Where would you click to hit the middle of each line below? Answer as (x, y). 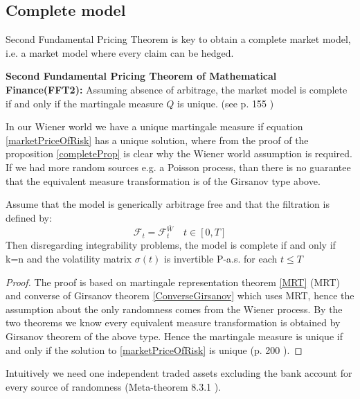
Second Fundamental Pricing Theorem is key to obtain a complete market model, (178, 39)
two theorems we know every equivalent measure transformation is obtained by (173, 322)
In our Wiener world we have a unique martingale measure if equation (154, 126)
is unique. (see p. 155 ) (226, 103)
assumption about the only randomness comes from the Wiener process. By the (174, 309)
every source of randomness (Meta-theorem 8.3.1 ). (114, 386)
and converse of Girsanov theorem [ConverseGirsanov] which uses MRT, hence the (180, 295)
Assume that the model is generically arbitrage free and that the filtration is (168, 204)
